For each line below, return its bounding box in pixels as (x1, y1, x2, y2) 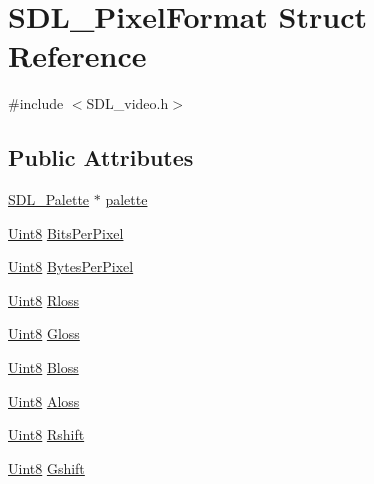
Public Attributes (8, 142, 194, 173)
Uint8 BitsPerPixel (8, 222, 124, 243)
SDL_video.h (86, 93, 169, 114)
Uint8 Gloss (8, 323, 80, 344)
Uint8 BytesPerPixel (8, 256, 134, 277)
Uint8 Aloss (8, 390, 80, 411)
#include (8, 93, 64, 114)
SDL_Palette (8, 189, 90, 210)
